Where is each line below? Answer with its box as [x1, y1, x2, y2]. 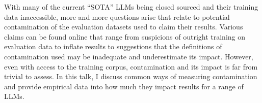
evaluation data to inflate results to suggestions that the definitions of [4, 41, 222, 52]
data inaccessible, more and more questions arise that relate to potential [4, 11, 230, 22]
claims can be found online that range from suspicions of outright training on [4, 31, 246, 42]
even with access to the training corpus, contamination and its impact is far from [4, 61, 258, 72]
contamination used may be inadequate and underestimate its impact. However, [4, 51, 253, 61]
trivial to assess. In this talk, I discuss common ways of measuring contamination [4, 71, 257, 82]
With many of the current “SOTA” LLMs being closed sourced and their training [4, 2, 258, 12]
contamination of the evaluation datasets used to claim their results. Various [4, 21, 243, 32]
